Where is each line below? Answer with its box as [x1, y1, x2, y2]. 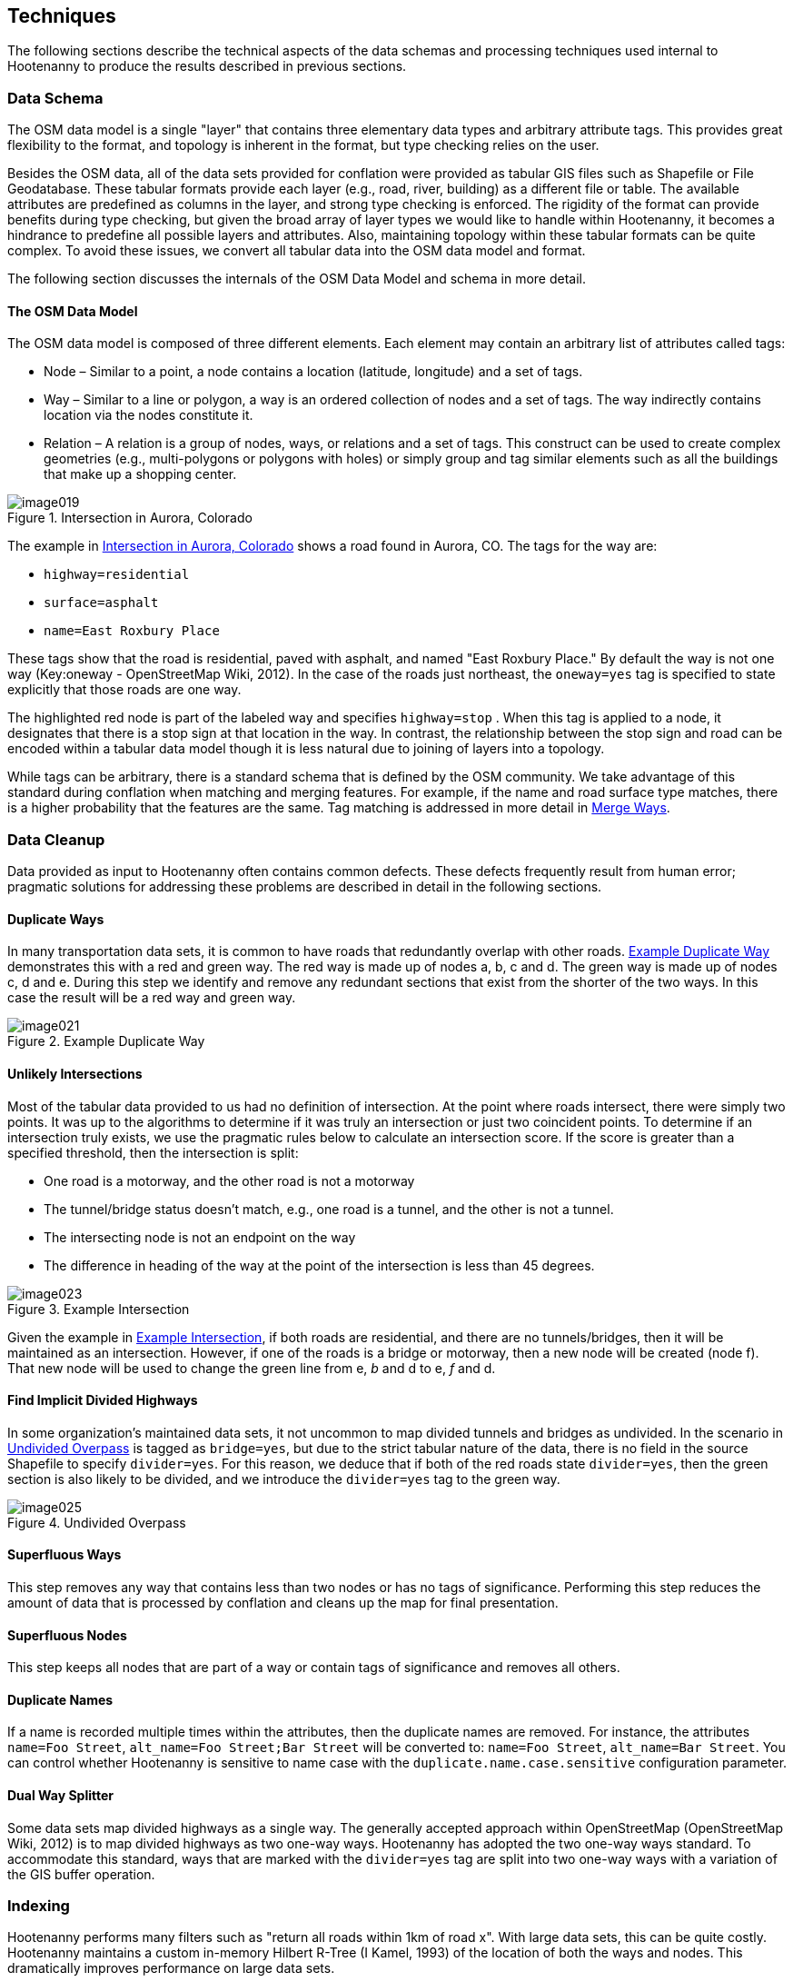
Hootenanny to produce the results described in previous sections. [7, 58, 407, 75]
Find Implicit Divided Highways [7, 1392, 198, 1409]
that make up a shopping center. [44, 466, 237, 483]
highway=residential [44, 567, 190, 583]
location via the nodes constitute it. [44, 407, 253, 423]
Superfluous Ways [7, 1547, 122, 1563]
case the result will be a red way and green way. [7, 990, 296, 1006]
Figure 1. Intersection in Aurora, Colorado [7, 510, 253, 526]
